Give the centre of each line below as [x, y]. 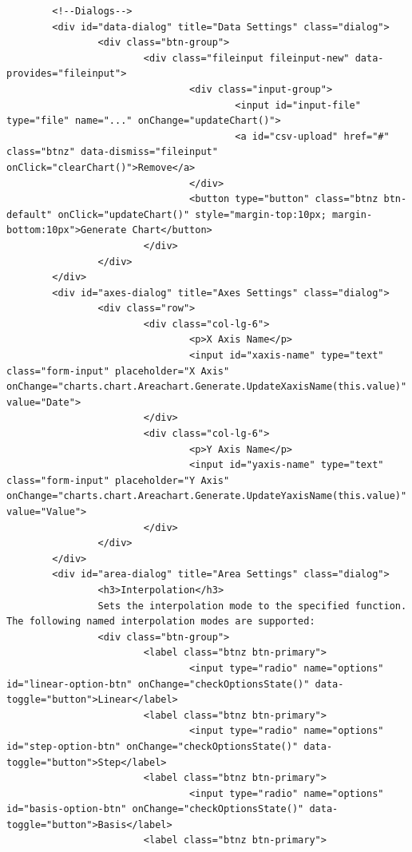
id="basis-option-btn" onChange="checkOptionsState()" [155, 809]
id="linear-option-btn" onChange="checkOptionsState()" [158, 684]
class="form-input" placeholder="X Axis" [118, 371]
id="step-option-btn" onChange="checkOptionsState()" [153, 746]
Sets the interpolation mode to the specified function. [252, 606]
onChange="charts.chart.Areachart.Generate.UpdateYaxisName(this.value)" [207, 496]
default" [30, 214]
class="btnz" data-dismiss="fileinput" [112, 152]
